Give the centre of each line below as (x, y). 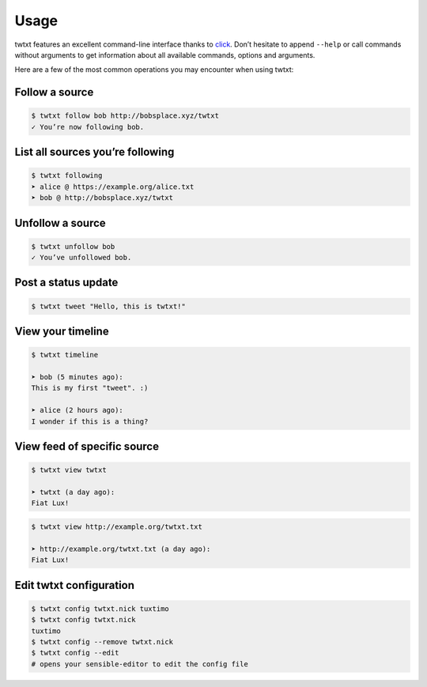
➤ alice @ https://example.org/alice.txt (113, 187)
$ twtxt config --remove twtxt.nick (102, 642)
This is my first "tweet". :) (90, 388)
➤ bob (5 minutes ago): (77, 377)
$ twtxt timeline (65, 355)
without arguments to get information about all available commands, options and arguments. (165, 55)
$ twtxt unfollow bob (73, 246)
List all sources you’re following (94, 152)
